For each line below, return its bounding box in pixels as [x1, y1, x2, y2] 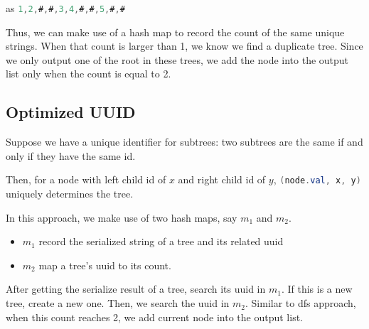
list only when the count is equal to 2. [6, 66, 171, 81]
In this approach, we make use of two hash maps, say [6, 210, 237, 225]
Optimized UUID [6, 101, 136, 123]
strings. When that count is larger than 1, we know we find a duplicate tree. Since [6, 38, 363, 53]
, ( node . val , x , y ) [273, 172, 361, 187]
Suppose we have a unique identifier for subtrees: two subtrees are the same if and [6, 134, 363, 149]
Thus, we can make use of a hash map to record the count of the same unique [6, 24, 345, 39]
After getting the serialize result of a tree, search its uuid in [6, 281, 266, 296]
